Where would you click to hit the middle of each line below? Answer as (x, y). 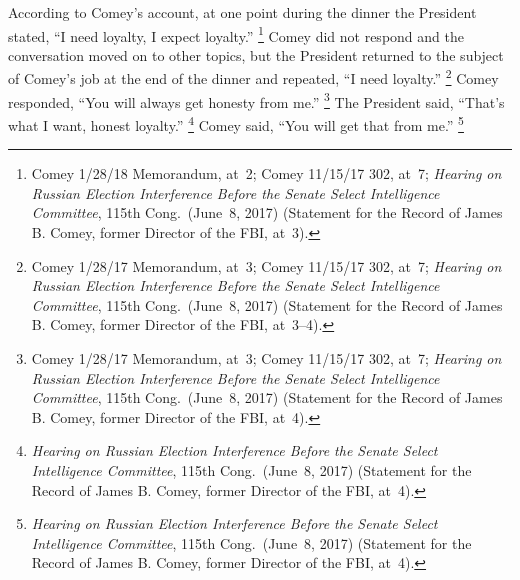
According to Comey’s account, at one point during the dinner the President (242, 12)
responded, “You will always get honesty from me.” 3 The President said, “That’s (256, 100)
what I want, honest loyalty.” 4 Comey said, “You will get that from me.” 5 (236, 123)
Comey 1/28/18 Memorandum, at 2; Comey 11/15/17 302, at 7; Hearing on (266, 173)
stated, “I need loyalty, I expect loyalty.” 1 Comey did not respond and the (236, 34)
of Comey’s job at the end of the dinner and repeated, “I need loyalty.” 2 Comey (253, 77)
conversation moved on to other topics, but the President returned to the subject (256, 54)
